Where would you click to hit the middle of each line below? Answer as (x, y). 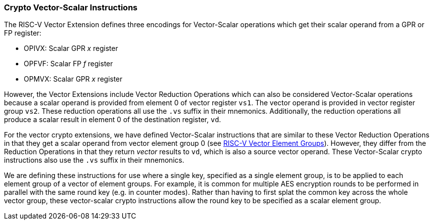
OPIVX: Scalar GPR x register (71, 48)
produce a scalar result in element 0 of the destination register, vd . (113, 120)
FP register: (23, 33)
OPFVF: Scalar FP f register (69, 64)
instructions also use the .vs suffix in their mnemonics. (94, 160)
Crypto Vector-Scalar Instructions (71, 7)
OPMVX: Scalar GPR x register (73, 79)
